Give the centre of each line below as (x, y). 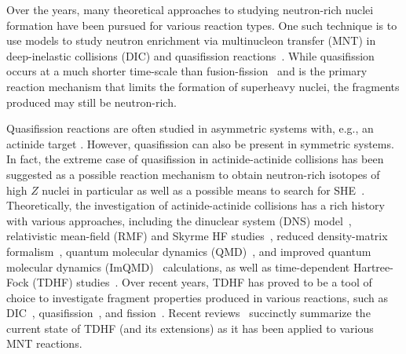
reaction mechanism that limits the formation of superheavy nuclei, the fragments (203, 86)
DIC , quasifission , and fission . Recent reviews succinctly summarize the (188, 313)
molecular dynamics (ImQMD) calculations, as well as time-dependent (178, 266)
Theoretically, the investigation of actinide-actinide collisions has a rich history (196, 205)
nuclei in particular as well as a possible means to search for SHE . (203, 190)
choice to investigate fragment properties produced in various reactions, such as (198, 297)
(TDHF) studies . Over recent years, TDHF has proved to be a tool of (202, 282)
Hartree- (373, 266)
